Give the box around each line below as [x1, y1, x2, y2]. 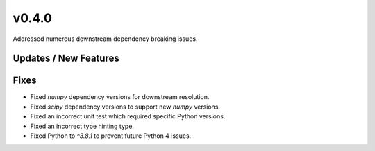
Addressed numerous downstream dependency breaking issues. [12, 35, 198, 43]
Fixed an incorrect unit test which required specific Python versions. [30, 112, 226, 121]
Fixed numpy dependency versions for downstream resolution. [30, 93, 210, 101]
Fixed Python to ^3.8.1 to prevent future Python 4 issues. [30, 132, 192, 140]
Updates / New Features [12, 53, 119, 64]
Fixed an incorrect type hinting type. [30, 122, 135, 130]
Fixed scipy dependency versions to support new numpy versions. [30, 103, 221, 111]
